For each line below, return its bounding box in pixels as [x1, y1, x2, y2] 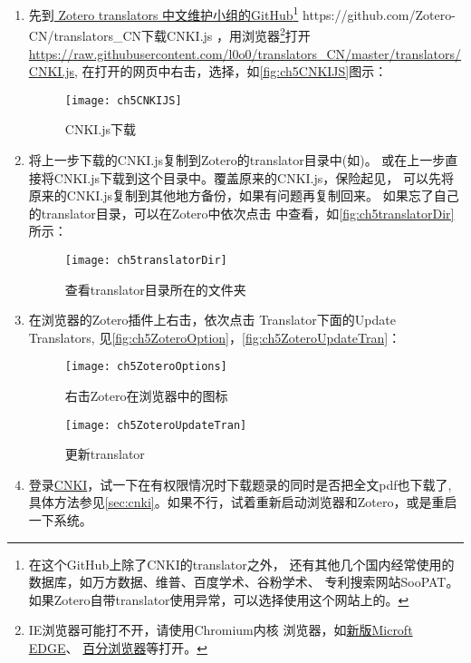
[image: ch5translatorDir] [64, 253, 227, 267]
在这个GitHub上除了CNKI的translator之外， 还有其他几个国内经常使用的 [28, 554, 455, 573]
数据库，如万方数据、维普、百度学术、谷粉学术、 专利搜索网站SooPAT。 [28, 572, 459, 591]
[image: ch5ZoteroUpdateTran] [64, 418, 247, 432]
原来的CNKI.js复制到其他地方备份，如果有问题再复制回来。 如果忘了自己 [28, 186, 459, 205]
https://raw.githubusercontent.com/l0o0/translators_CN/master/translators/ [28, 44, 462, 63]
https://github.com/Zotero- [302, 5, 456, 24]
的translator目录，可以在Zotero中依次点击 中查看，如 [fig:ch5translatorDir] [28, 203, 455, 222]
